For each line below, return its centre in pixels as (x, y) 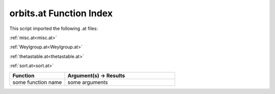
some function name (37, 82)
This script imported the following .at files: (54, 28)
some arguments (88, 82)
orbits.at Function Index (61, 13)
